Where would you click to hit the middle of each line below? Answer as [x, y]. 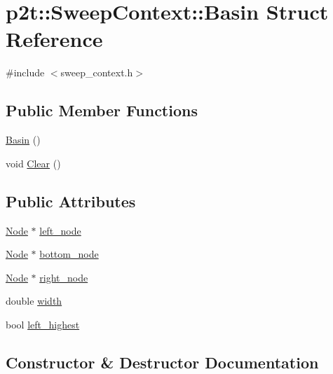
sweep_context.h [97, 72]
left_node [60, 230]
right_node [64, 277]
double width [34, 301]
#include [25, 72]
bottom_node [69, 254]
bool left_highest [43, 324]
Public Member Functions [102, 110]
